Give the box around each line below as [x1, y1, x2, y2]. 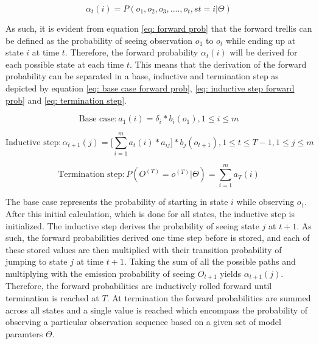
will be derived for [230, 46, 298, 59]
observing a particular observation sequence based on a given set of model [5, 315, 281, 328]
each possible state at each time [5, 57, 124, 70]
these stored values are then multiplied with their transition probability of [5, 243, 282, 256]
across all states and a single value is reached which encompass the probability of [5, 303, 308, 316]
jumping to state [5, 255, 68, 268]
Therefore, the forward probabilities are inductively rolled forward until [5, 279, 272, 292]
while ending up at [225, 34, 296, 46]
